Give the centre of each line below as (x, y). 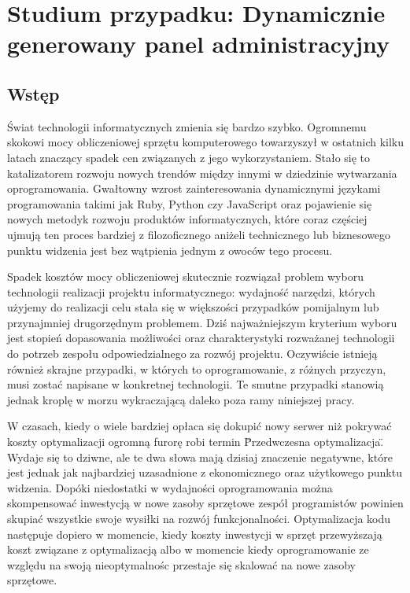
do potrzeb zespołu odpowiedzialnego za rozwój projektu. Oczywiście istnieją (192, 354)
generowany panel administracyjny (198, 44)
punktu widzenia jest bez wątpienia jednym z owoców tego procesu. (170, 250)
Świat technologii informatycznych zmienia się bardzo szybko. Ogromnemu (187, 126)
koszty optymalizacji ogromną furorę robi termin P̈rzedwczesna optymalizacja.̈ (196, 442)
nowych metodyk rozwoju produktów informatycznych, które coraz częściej (187, 219)
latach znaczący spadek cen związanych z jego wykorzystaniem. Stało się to (189, 157)
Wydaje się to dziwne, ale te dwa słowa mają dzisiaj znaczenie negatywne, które (200, 457)
